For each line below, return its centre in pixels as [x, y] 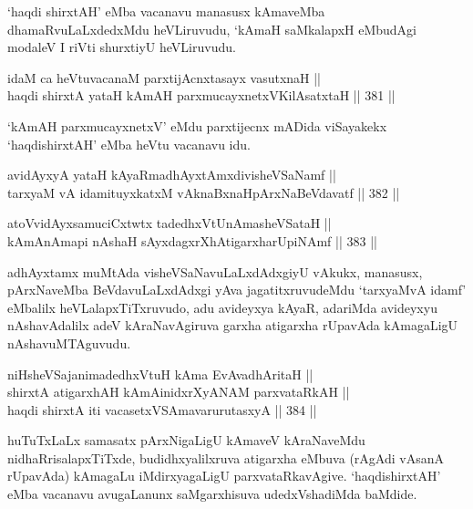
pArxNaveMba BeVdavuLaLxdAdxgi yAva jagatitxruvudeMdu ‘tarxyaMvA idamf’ [237, 290]
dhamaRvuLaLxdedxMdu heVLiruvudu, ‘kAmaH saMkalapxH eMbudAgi [212, 29]
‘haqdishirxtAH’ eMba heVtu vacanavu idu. [129, 144]
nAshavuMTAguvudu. [69, 343]
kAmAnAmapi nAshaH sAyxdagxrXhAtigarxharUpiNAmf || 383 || [192, 240]
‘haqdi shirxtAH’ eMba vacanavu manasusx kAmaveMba [166, 11]
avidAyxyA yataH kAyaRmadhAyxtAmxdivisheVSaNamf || [172, 175]
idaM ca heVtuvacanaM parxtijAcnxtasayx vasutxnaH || [165, 77]
